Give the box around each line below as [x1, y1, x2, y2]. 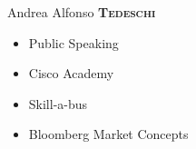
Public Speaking [28, 33, 119, 52]
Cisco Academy [28, 64, 114, 83]
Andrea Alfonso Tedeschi [7, 3, 156, 21]
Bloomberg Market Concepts [28, 124, 189, 144]
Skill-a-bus [28, 94, 88, 113]
